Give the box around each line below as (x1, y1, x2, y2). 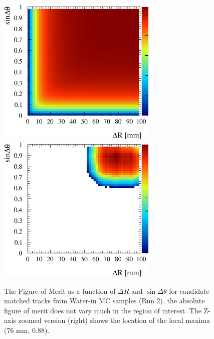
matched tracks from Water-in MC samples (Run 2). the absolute (4, 295, 205, 306)
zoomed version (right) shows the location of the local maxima (18, 315, 210, 325)
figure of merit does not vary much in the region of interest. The (4, 305, 201, 315)
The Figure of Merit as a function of (4, 285, 116, 296)
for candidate (169, 285, 209, 296)
